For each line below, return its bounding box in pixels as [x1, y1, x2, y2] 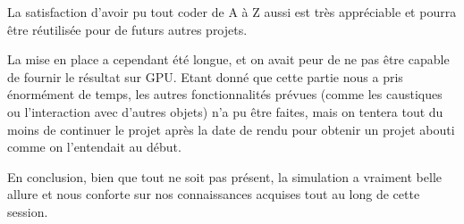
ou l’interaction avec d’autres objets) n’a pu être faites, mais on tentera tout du [7, 102, 443, 120]
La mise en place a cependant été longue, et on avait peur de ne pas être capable [7, 50, 450, 69]
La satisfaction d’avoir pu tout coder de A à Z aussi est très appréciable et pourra [7, 3, 457, 21]
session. [7, 202, 48, 220]
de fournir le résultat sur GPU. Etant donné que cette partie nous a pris [7, 67, 403, 86]
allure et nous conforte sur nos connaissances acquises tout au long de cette [7, 185, 420, 203]
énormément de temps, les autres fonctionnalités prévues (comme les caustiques [7, 85, 443, 104]
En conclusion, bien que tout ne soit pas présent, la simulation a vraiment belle [7, 167, 442, 186]
